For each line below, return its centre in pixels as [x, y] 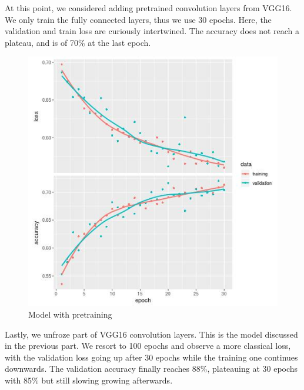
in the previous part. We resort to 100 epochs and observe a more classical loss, [148, 346]
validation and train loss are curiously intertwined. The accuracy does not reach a [152, 31]
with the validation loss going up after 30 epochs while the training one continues [151, 357]
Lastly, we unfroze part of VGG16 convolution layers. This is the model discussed [151, 334]
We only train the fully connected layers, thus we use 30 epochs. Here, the [138, 19]
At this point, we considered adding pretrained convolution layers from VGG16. [148, 8]
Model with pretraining [70, 314]
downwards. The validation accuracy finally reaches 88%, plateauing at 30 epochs [151, 369]
